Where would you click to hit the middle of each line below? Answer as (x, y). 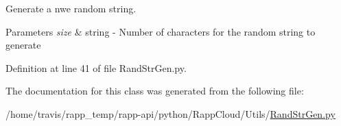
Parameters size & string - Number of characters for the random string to (161, 31)
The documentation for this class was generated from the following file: (155, 91)
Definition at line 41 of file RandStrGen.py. (96, 67)
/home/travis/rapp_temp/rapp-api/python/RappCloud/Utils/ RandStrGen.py (170, 113)
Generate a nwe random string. (71, 8)
